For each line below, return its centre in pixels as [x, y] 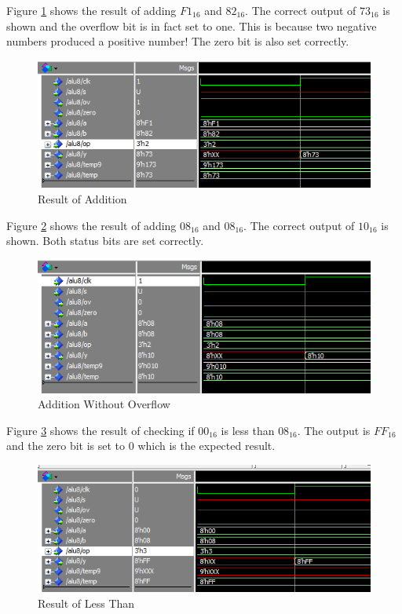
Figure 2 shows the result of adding [91, 225]
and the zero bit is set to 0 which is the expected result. [141, 446]
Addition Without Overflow [104, 404]
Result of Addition [82, 199]
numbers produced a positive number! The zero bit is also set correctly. [178, 41]
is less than [248, 430]
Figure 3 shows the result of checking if [100, 430]
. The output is [334, 430]
